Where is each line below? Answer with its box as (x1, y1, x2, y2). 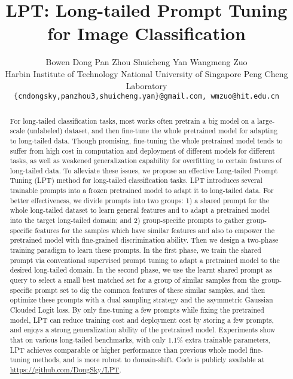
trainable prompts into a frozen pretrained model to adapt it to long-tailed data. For (10, 185, 274, 195)
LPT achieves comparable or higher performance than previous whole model (10, 344, 248, 354)
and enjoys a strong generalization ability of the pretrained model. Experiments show (10, 325, 276, 335)
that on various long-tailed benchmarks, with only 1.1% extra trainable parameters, (10, 334, 270, 344)
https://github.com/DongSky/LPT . (10, 364, 121, 374)
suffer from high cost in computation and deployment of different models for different (10, 145, 275, 155)
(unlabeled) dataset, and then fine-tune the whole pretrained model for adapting (27, 126, 277, 136)
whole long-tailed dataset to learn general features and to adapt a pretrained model (10, 205, 270, 215)
